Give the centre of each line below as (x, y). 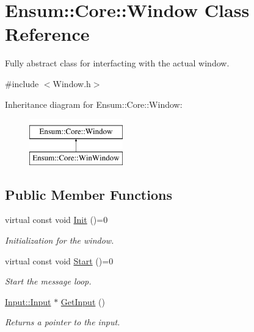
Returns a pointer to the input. (63, 322)
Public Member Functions (89, 194)
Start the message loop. (48, 281)
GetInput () (83, 301)
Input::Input (28, 301)
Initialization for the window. (60, 240)
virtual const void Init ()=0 (56, 220)
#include (22, 83)
